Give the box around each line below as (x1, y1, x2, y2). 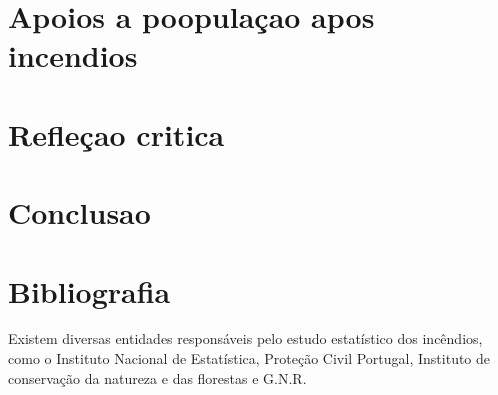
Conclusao (8, 192, 151, 233)
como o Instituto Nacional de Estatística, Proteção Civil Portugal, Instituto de (8, 348, 491, 369)
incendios (8, 35, 138, 76)
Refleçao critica (8, 113, 225, 154)
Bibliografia (8, 270, 171, 311)
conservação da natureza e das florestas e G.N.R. (8, 367, 307, 388)
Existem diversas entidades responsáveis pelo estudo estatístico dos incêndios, (8, 328, 483, 349)
